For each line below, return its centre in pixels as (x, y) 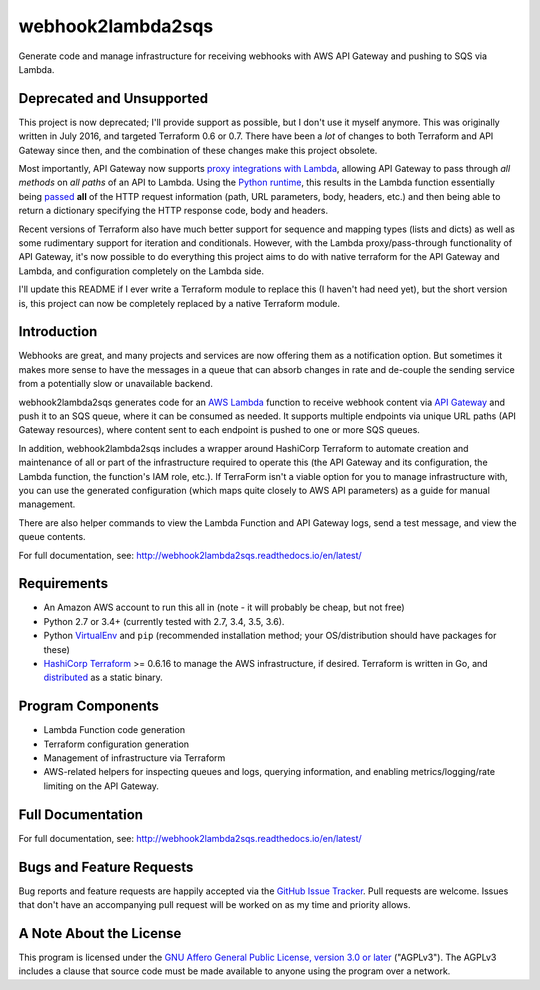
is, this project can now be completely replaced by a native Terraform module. (179, 303)
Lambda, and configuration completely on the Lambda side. (141, 271)
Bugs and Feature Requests (106, 866)
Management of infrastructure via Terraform (134, 758)
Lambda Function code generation (114, 730)
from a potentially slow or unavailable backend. (116, 384)
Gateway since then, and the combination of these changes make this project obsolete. (198, 150)
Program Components (89, 706)
